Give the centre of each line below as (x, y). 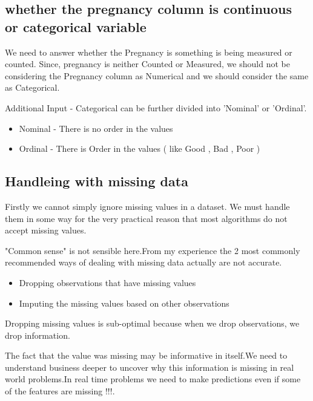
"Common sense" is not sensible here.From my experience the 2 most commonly (153, 250)
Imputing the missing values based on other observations (124, 303)
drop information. (38, 335)
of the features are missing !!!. (60, 391)
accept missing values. (46, 230)
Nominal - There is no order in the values (96, 128)
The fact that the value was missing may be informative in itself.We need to (146, 355)
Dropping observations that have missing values (107, 282)
